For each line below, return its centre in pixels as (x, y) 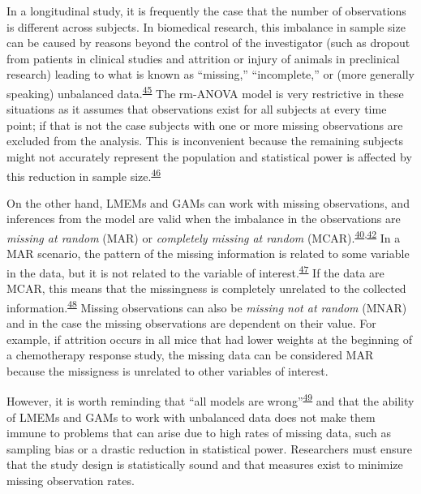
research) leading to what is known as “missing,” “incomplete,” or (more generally (210, 74)
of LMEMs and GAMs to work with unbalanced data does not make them (191, 417)
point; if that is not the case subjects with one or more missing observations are (205, 125)
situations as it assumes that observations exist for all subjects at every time (197, 109)
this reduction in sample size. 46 (84, 174)
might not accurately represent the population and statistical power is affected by (209, 157)
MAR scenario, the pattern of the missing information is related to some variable (208, 253)
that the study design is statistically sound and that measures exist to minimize (205, 464)
